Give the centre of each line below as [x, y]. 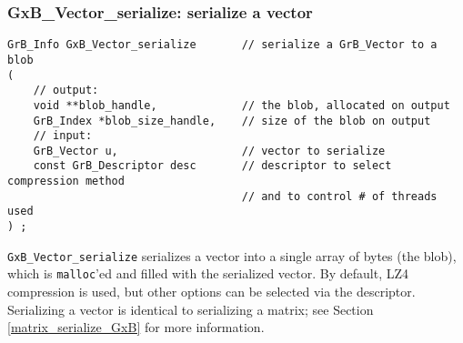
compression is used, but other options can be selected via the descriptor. [211, 292]
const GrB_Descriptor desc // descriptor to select [212, 166]
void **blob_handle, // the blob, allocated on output [242, 105]
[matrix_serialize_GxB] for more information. [136, 327]
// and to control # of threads [339, 196]
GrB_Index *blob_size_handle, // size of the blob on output [232, 121]
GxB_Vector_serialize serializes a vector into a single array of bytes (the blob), [232, 255]
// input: [63, 136]
